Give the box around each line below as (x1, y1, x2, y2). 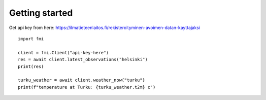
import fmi (18, 36, 44, 41)
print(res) (18, 64, 44, 69)
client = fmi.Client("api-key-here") (18, 50, 109, 55)
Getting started (9, 7, 73, 18)
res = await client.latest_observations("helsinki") (18, 57, 148, 63)
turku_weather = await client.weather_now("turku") (18, 77, 145, 83)
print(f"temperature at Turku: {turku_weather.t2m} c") (18, 84, 156, 90)
